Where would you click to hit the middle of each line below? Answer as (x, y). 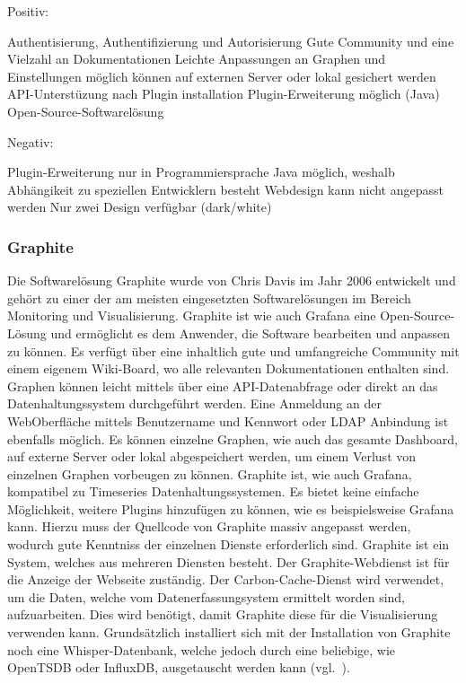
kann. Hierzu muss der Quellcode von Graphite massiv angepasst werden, (209, 526)
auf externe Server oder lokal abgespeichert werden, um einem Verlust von (212, 456)
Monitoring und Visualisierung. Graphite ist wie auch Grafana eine (192, 315)
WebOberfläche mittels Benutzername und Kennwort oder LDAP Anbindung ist (228, 420)
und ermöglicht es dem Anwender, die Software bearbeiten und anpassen (250, 333)
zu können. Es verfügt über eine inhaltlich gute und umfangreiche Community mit (233, 350)
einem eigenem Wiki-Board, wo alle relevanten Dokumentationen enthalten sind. (229, 368)
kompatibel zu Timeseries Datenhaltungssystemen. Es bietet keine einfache (213, 491)
